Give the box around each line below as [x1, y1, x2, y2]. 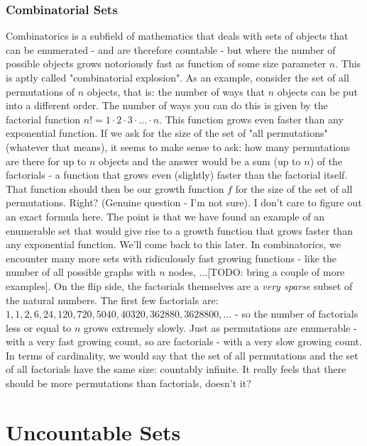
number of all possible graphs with [6, 264, 156, 279]
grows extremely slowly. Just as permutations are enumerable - [84, 320, 357, 335]
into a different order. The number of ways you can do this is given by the [6, 98, 328, 113]
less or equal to [6, 320, 72, 335]
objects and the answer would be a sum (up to [99, 153, 301, 168]
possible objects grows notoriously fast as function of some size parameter [6, 56, 327, 71]
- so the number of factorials [234, 306, 358, 321]
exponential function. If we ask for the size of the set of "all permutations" [6, 126, 328, 140]
